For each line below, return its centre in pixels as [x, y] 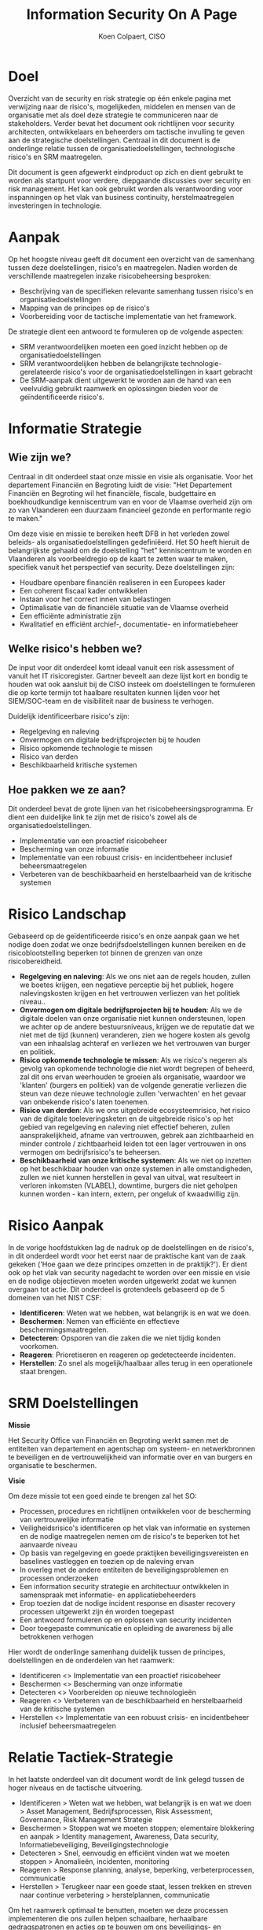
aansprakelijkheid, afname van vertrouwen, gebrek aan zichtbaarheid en [136, 1136]
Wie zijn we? [40, 458]
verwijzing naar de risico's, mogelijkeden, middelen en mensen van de [122, 106]
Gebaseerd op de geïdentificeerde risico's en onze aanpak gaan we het [124, 936]
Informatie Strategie [75, 429]
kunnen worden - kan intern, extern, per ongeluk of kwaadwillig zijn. [130, 1194]
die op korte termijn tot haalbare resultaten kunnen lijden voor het [114, 693]
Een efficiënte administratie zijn [70, 616]
